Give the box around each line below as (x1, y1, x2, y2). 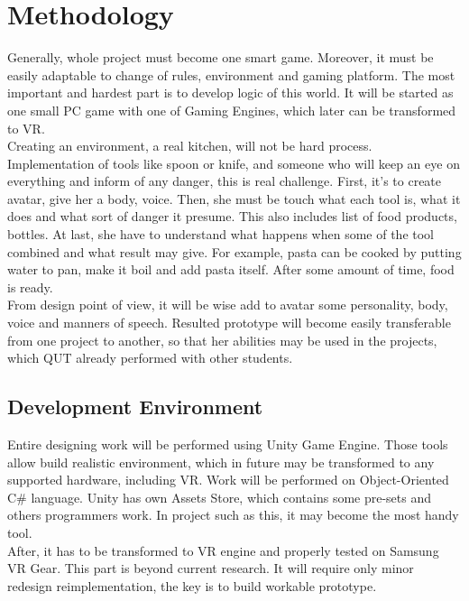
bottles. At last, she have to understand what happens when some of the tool (7, 225, 434, 244)
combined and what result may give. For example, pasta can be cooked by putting (7, 242, 462, 261)
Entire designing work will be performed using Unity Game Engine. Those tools (7, 435, 448, 454)
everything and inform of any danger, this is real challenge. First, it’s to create (7, 171, 442, 190)
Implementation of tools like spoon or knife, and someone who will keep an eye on (7, 153, 460, 172)
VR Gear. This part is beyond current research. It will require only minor (7, 559, 414, 578)
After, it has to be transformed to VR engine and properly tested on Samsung (7, 541, 439, 559)
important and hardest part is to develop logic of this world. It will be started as (7, 83, 454, 102)
